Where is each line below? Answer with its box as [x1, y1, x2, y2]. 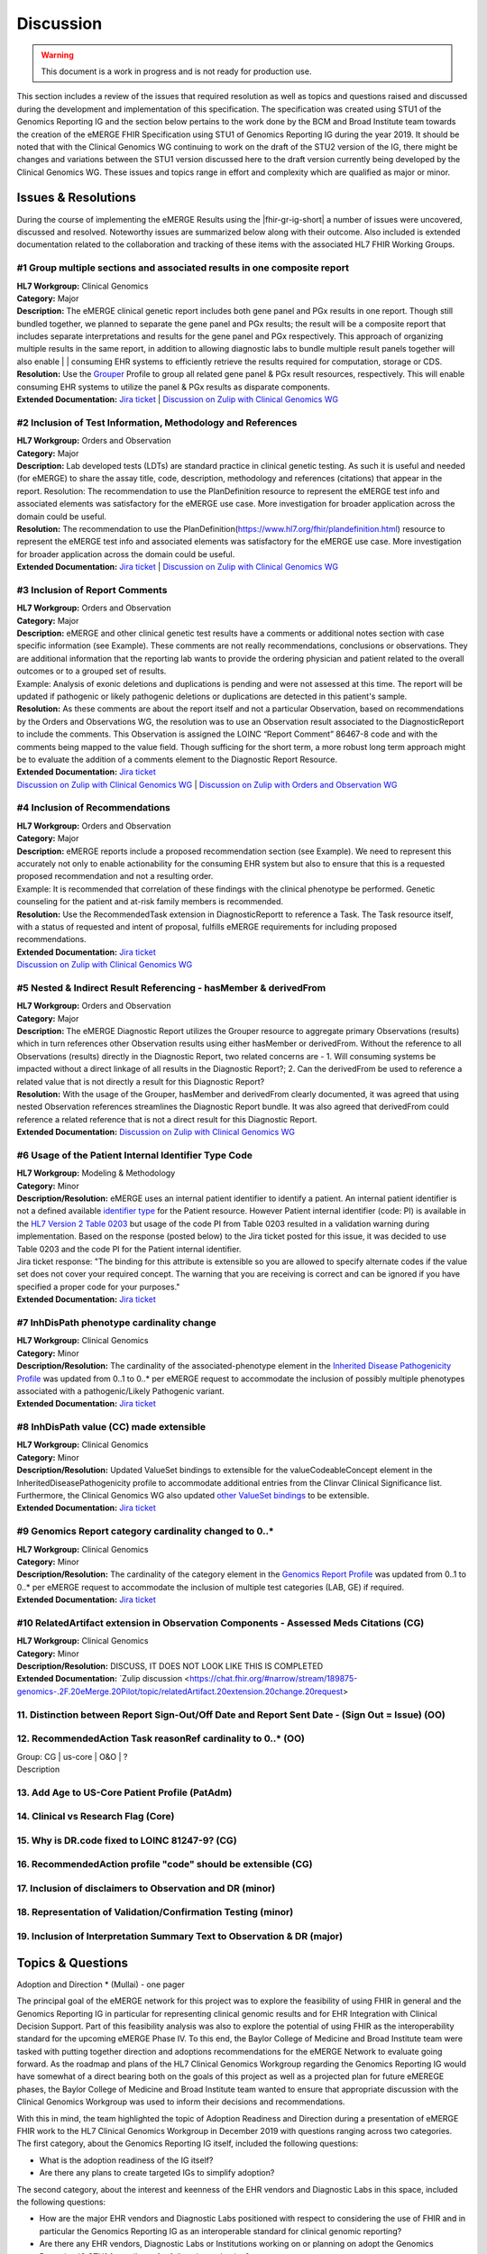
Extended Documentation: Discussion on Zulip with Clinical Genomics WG [16, 1127, 295, 1138]
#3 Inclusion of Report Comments [16, 583, 168, 596]
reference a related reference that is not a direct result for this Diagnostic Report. [16, 1113, 317, 1124]
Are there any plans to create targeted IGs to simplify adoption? [39, 2167, 275, 2178]
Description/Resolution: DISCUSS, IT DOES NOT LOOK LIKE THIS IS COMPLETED [16, 1661, 324, 1672]
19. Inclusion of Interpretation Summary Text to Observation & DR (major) [16, 1930, 343, 1943]
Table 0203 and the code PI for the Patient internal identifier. [16, 1243, 242, 1254]
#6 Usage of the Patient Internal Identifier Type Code [16, 1149, 253, 1161]
